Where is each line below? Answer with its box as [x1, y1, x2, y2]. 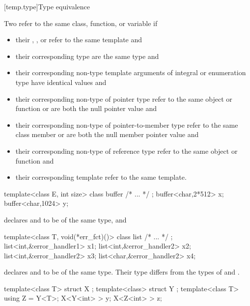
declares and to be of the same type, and [4, 214, 127, 224]
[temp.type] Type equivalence [4, 1, 90, 11]
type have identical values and [15, 77, 107, 87]
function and [15, 155, 54, 166]
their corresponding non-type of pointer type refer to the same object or [15, 93, 232, 104]
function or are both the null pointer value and [15, 103, 157, 113]
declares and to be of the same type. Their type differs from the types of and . [4, 267, 240, 277]
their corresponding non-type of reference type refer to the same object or [15, 145, 238, 156]
